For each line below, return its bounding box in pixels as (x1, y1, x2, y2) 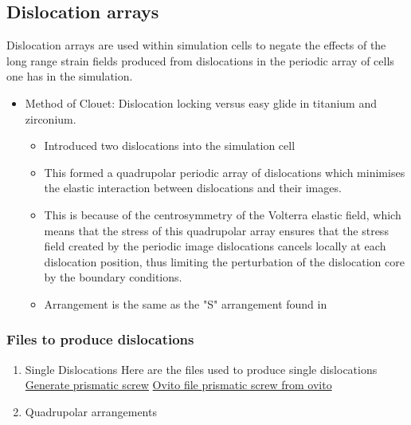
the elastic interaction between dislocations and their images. (44, 179, 342, 196)
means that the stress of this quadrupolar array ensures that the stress (44, 222, 389, 238)
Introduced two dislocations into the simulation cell (44, 137, 296, 154)
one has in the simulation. (6, 68, 133, 85)
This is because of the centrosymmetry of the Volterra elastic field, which (44, 206, 401, 222)
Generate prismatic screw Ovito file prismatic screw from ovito (25, 376, 332, 393)
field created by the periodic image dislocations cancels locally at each (44, 238, 386, 254)
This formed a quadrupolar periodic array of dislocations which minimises (44, 163, 405, 180)
